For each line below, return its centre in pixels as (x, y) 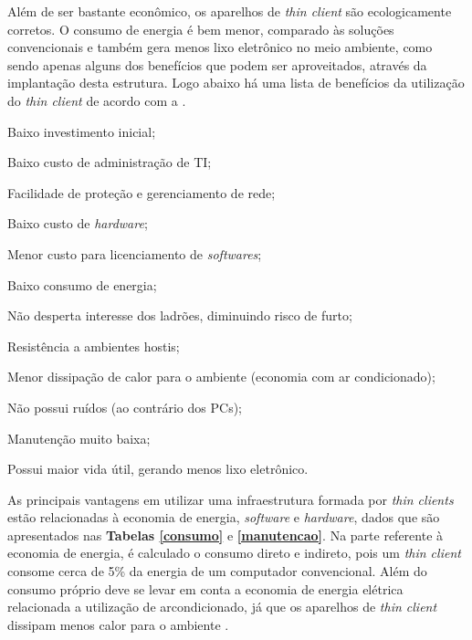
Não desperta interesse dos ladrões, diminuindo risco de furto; (180, 315)
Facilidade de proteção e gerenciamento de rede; (142, 192)
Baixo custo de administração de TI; (110, 162)
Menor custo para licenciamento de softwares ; (135, 253)
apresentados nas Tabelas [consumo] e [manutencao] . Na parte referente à (226, 535)
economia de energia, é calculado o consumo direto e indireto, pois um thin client (234, 553)
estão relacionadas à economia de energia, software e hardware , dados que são (224, 517)
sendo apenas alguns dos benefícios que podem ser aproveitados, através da (217, 64)
